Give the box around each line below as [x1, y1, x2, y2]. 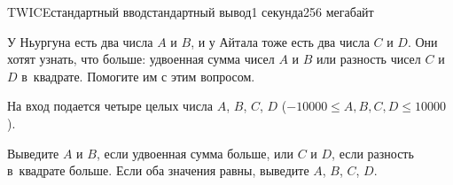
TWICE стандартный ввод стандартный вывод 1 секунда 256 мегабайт [7, 3, 374, 20]
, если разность [332, 143, 414, 162]
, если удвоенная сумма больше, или [96, 143, 293, 162]
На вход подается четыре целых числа [7, 96, 214, 115]
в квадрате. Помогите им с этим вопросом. [21, 66, 255, 85]
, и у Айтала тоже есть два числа [191, 32, 370, 50]
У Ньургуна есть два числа [7, 32, 153, 50]
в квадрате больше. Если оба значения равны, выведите [7, 161, 309, 180]
